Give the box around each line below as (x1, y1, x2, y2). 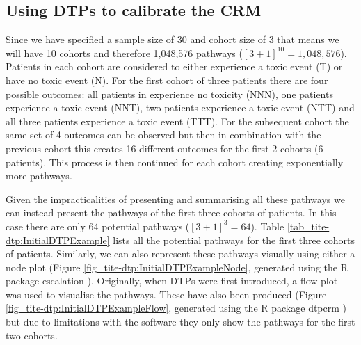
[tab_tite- (287, 218, 330, 233)
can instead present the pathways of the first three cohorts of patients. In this (6, 205, 337, 220)
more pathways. (6, 168, 72, 183)
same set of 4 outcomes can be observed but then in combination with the (6, 127, 321, 142)
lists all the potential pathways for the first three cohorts (113, 232, 355, 247)
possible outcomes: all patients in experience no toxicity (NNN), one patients (6, 86, 333, 101)
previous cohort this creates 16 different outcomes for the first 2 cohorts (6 (6, 141, 323, 155)
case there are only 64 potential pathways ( (6, 218, 190, 233)
